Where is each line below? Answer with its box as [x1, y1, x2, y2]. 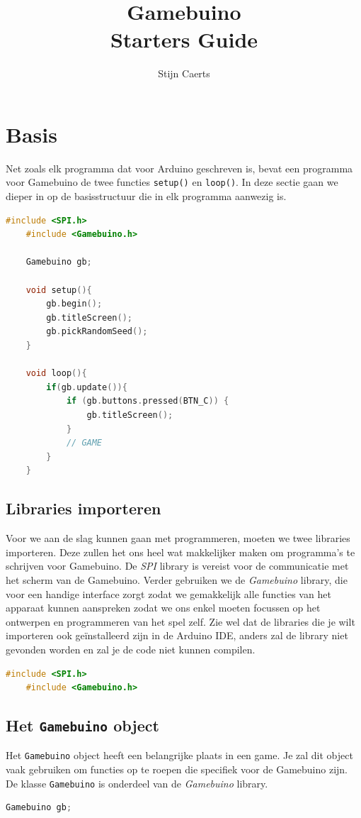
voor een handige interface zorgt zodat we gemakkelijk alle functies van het [6, 586, 331, 601]
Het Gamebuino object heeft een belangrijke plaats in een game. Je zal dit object [6, 748, 353, 763]
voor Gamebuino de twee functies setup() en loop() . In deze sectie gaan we [6, 175, 338, 189]
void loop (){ [25, 368, 87, 379]
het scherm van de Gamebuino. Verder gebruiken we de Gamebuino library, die [6, 572, 348, 587]
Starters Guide [110, 25, 258, 54]
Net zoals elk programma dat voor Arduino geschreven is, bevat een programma [6, 160, 353, 175]
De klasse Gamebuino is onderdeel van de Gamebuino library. [6, 775, 268, 790]
